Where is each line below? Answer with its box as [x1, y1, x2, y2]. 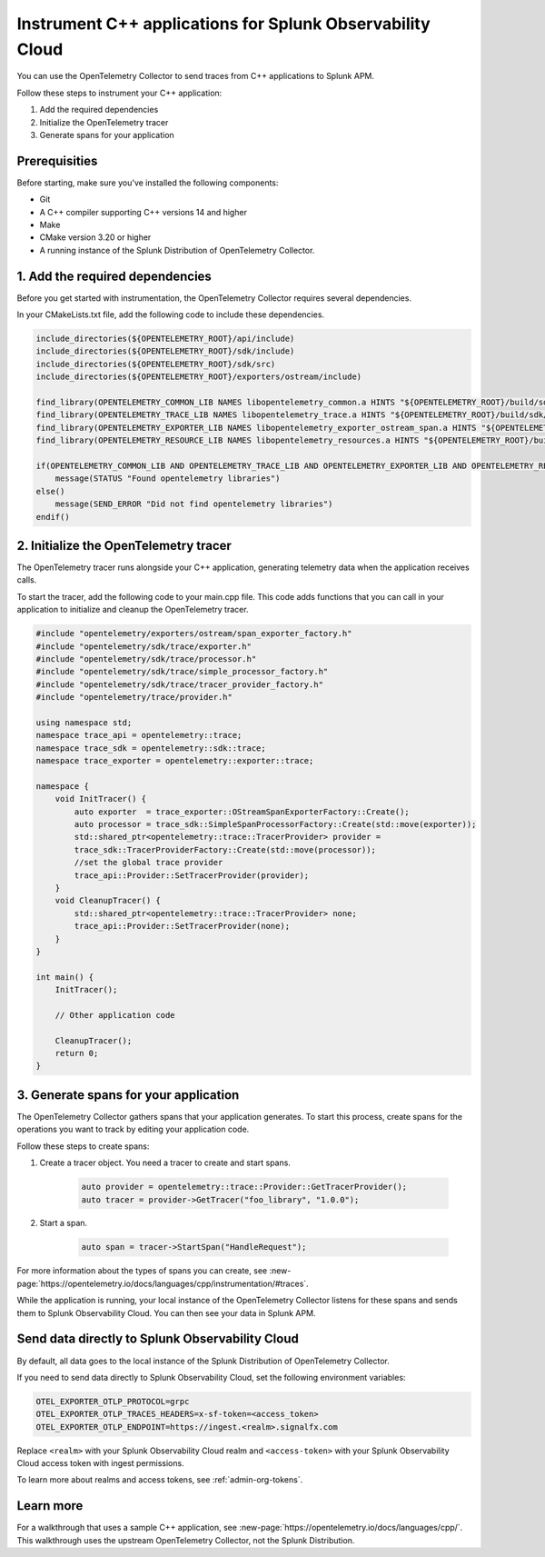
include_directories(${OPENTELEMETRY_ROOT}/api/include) [35, 334, 295, 344]
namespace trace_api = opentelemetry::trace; [35, 730, 243, 741]
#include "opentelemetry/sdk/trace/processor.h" [35, 654, 257, 664]
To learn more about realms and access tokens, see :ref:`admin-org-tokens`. [16, 1474, 303, 1485]
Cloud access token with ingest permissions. [16, 1458, 185, 1469]
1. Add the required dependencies [16, 268, 213, 284]
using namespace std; [35, 717, 133, 727]
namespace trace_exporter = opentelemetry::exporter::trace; [35, 755, 314, 766]
